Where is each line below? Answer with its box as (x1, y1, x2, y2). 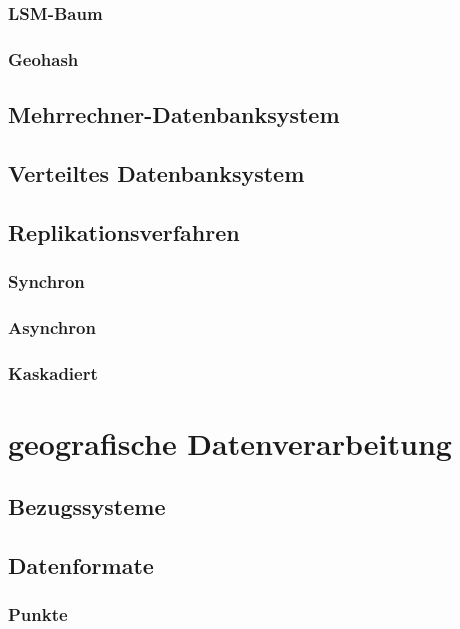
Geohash (8, 46, 79, 71)
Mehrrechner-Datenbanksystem (8, 99, 340, 130)
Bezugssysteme (8, 491, 166, 522)
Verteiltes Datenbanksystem (8, 157, 305, 188)
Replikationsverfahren (8, 216, 240, 247)
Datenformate (8, 550, 154, 581)
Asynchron (8, 314, 96, 339)
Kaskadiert (8, 360, 98, 385)
